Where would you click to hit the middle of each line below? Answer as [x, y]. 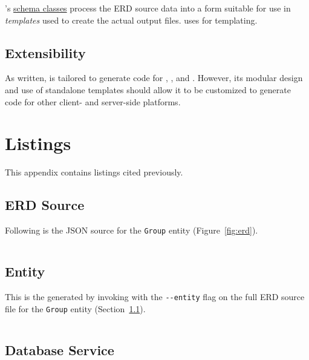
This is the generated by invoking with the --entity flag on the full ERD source [155, 296]
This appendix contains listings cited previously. [94, 172]
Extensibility [45, 52]
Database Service [60, 349]
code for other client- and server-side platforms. [93, 101]
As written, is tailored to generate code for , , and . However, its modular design [154, 78]
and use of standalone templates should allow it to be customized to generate [148, 89]
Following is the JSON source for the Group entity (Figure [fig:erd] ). [132, 230]
